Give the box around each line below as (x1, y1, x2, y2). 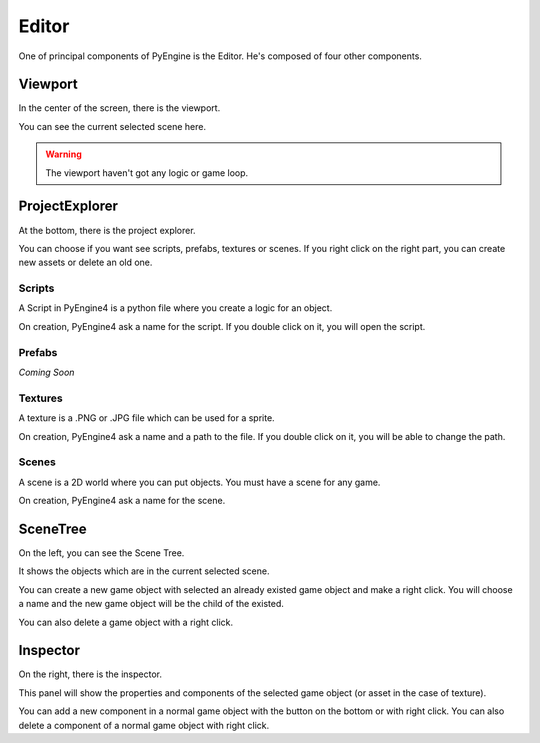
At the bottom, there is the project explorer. (18, 224, 196, 236)
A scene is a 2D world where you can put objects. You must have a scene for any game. (18, 476, 381, 488)
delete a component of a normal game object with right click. (18, 719, 270, 731)
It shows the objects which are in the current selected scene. (18, 565, 270, 577)
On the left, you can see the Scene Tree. (18, 546, 185, 559)
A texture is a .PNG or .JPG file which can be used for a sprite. (18, 412, 275, 424)
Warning (45, 148, 82, 160)
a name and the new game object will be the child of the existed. (18, 598, 285, 610)
